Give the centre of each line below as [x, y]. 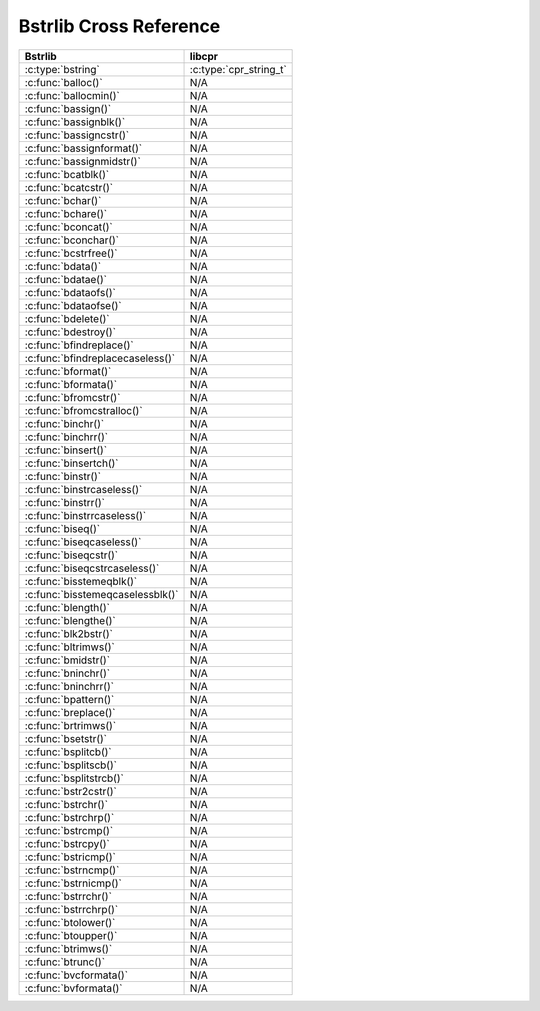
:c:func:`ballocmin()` [72, 95]
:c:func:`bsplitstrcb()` [74, 778]
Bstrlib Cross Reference [119, 26]
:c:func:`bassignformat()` [83, 148]
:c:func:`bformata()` [71, 384]
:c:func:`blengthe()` [70, 620]
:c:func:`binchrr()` [66, 437]
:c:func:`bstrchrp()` [69, 817]
